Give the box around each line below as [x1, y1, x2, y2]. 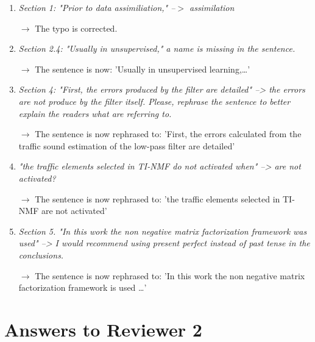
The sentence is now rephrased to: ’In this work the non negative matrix [35, 269, 305, 282]
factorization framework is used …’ [18, 281, 147, 294]
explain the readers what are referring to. [18, 107, 172, 119]
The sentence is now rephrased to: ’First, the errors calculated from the [35, 127, 302, 140]
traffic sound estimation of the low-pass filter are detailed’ [18, 139, 235, 152]
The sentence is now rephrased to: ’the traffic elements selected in [35, 192, 280, 205]
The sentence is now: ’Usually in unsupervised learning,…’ [35, 62, 250, 75]
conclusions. [18, 248, 64, 261]
